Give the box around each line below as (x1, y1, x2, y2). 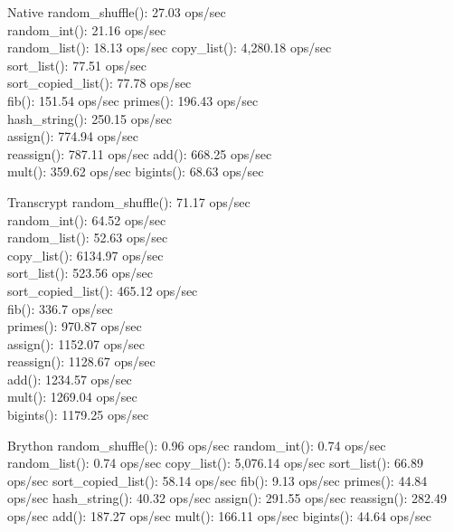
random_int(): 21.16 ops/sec (7, 20, 166, 39)
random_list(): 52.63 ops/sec (7, 228, 168, 247)
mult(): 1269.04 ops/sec (7, 387, 137, 406)
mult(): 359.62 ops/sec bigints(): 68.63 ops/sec (7, 162, 264, 181)
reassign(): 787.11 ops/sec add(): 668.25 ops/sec (7, 144, 272, 163)
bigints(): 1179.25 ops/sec (7, 405, 149, 424)
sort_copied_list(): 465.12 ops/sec (7, 280, 198, 299)
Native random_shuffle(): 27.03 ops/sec (7, 3, 226, 21)
